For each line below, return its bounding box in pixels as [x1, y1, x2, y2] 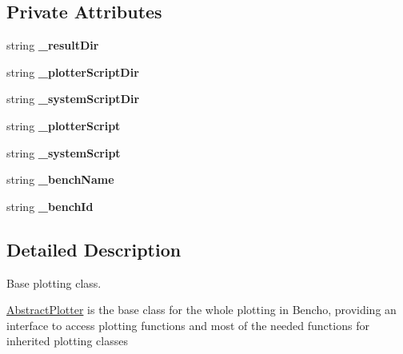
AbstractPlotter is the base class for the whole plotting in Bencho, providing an [6, 301, 397, 318]
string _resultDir [6, 37, 99, 54]
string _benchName [6, 171, 114, 188]
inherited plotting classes [6, 332, 128, 349]
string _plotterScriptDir [6, 63, 139, 80]
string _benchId [6, 197, 94, 214]
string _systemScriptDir [6, 90, 140, 107]
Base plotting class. [6, 274, 102, 291]
